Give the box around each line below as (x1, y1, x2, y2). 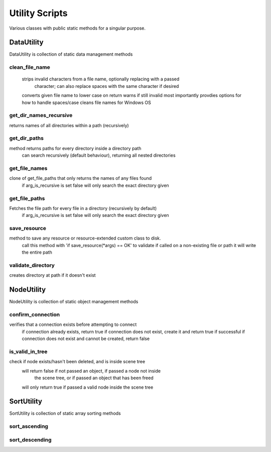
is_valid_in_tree (9, 348, 48, 355)
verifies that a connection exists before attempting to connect (9, 321, 137, 327)
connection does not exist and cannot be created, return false (22, 335, 150, 342)
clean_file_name (9, 64, 50, 71)
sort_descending (9, 436, 52, 443)
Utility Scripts (9, 8, 68, 19)
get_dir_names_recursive (9, 112, 73, 119)
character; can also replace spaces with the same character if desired (34, 83, 179, 89)
